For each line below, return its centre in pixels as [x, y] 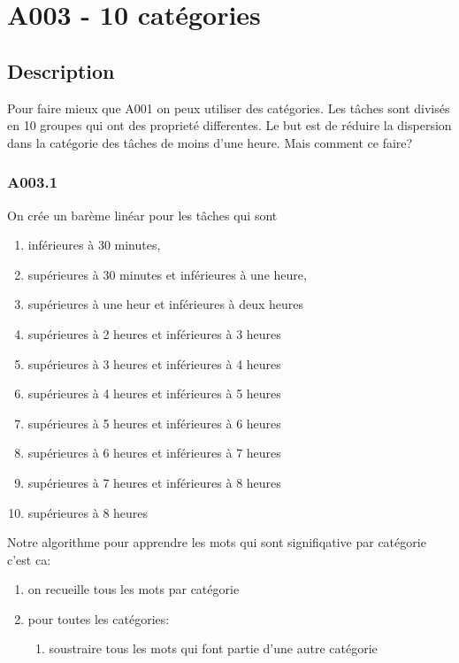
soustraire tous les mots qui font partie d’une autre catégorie [213, 648]
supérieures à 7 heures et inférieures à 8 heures [154, 482]
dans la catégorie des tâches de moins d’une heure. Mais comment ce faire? [210, 142]
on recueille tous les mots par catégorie [134, 589]
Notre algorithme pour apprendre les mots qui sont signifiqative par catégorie [217, 542]
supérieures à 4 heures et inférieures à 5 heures [154, 393]
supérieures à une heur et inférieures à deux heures [166, 304]
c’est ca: [29, 559]
